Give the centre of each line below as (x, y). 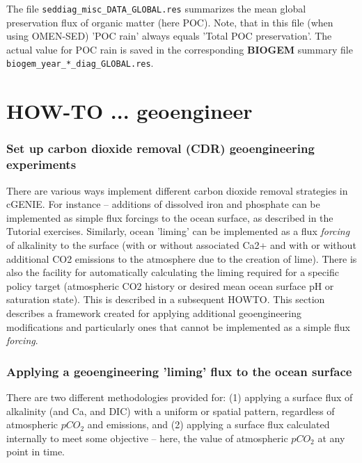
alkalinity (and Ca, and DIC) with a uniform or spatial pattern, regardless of (171, 411)
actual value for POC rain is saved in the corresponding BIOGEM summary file (180, 49)
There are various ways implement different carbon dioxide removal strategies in (177, 190)
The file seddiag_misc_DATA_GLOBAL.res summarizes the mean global (156, 8)
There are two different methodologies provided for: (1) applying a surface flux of (180, 397)
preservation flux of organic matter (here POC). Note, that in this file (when (170, 22)
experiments (41, 164)
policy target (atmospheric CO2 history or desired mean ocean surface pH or (170, 285)
